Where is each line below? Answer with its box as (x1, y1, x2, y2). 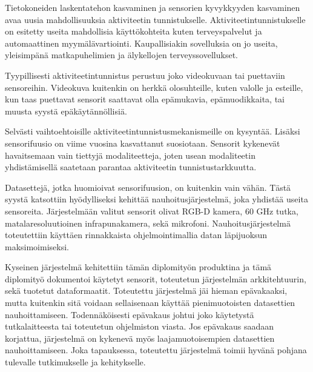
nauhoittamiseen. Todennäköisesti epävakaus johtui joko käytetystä (5, 308, 254, 321)
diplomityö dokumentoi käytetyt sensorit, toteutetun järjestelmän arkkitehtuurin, (5, 272, 306, 285)
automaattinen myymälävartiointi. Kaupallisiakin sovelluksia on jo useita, (5, 36, 278, 49)
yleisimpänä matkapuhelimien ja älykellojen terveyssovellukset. (5, 48, 238, 61)
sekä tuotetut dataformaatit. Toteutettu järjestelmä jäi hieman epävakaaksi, (5, 284, 288, 297)
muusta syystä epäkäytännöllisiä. (5, 104, 127, 117)
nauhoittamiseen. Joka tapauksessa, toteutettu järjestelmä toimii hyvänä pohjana (5, 344, 307, 356)
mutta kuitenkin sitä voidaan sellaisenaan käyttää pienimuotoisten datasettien (5, 296, 295, 309)
